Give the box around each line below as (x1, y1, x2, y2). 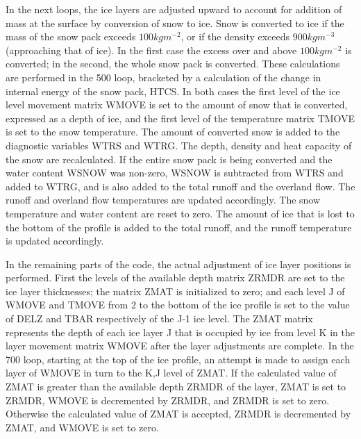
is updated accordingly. (6, 233, 104, 248)
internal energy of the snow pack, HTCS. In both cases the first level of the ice (6, 83, 340, 98)
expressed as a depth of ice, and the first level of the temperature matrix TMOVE (6, 110, 355, 125)
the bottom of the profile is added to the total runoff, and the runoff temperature (6, 219, 352, 234)
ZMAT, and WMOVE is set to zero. (6, 420, 159, 434)
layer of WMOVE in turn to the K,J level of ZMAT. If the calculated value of (6, 365, 337, 380)
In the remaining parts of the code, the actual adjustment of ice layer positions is (6, 256, 351, 271)
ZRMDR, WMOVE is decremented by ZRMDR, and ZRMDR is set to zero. (6, 392, 330, 407)
